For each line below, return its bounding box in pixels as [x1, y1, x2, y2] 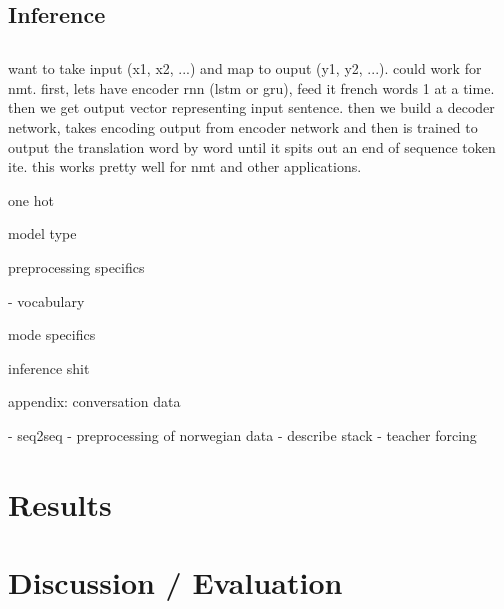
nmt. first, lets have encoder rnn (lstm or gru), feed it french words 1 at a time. [8, 77, 495, 98]
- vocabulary [8, 290, 85, 311]
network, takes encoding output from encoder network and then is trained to [8, 116, 478, 137]
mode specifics [8, 324, 96, 345]
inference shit [8, 357, 90, 378]
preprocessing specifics [8, 256, 145, 277]
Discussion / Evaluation [8, 562, 343, 603]
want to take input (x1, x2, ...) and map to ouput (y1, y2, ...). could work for [8, 58, 482, 79]
